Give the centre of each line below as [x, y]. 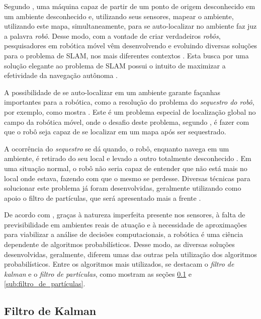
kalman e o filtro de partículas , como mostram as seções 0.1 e [98, 273]
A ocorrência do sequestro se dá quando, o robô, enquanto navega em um [117, 148]
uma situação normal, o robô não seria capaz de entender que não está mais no [126, 168]
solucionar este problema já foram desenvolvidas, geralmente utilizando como [123, 188]
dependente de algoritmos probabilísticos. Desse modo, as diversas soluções [119, 244]
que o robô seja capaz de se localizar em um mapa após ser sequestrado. [115, 132]
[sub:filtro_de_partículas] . [45, 284]
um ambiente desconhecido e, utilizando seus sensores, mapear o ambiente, [119, 16]
